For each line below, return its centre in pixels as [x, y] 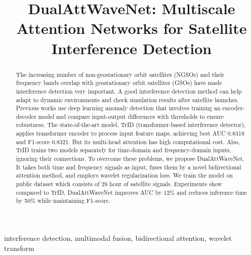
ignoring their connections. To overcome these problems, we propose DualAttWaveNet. [130, 159]
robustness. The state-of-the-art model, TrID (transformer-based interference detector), [131, 125]
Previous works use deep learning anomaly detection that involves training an [118, 108]
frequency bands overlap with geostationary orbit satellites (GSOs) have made [119, 83]
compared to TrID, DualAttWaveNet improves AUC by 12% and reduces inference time [131, 192]
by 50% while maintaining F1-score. [63, 201]
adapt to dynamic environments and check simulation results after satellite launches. [127, 99]
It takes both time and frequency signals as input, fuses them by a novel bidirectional [129, 167]
